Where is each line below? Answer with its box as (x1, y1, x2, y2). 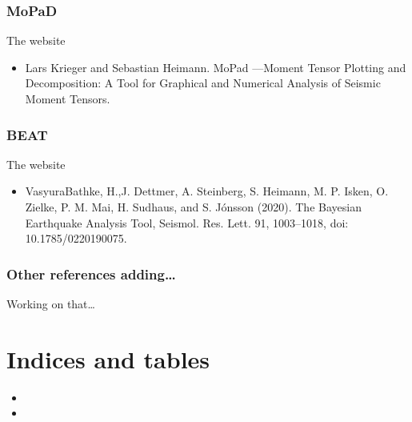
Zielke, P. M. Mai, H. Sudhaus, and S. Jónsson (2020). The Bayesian (25, 199, 362, 215)
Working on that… (6, 295, 95, 311)
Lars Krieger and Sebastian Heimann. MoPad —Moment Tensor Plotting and (25, 58, 406, 75)
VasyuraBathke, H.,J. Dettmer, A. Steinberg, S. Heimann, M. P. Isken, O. (25, 183, 389, 199)
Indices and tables (6, 342, 210, 375)
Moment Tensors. (25, 90, 110, 107)
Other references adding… (6, 263, 176, 283)
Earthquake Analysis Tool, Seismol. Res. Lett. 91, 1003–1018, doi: (25, 214, 349, 231)
